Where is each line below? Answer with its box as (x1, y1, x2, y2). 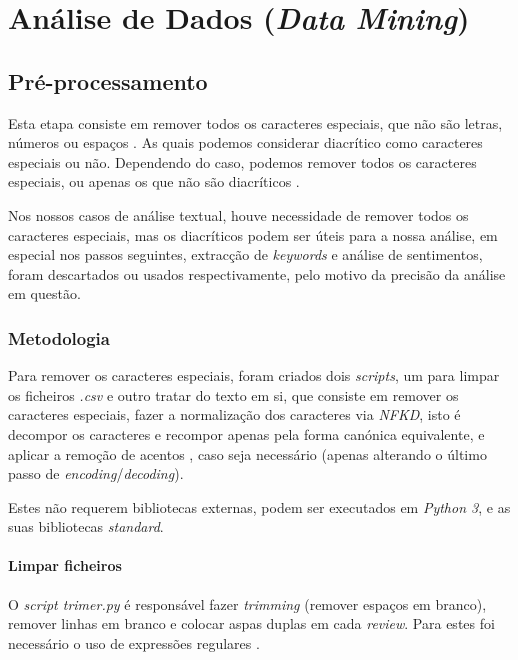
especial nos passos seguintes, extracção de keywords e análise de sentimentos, (8, 244, 483, 265)
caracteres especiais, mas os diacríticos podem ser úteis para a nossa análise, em (8, 224, 498, 245)
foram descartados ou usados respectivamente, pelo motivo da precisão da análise (8, 263, 506, 284)
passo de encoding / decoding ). (8, 463, 184, 484)
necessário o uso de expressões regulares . (8, 632, 260, 653)
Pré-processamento (8, 65, 208, 96)
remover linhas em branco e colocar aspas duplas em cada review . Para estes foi (8, 613, 495, 634)
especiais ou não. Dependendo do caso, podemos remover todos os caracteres (8, 151, 477, 172)
